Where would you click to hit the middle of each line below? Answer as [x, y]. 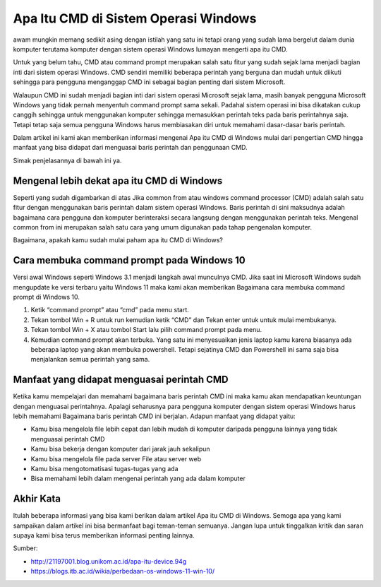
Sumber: [25, 548]
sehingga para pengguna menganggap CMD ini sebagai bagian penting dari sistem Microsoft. [149, 82]
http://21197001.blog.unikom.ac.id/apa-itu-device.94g [109, 561]
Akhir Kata [37, 499]
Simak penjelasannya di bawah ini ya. [67, 160]
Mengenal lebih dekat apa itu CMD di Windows [118, 180]
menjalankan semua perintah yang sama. [90, 360]
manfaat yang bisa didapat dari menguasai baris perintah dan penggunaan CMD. [130, 148]
